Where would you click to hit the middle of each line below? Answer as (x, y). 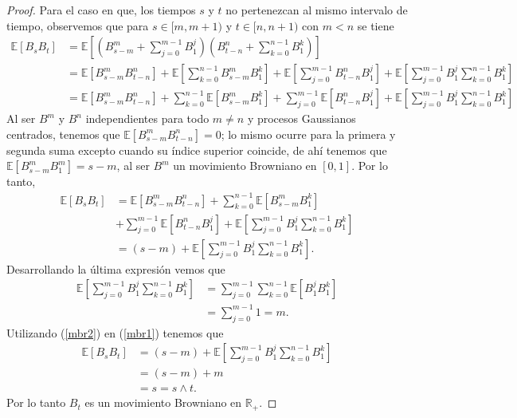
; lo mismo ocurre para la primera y (308, 134)
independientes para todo (147, 118)
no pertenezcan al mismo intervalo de (317, 10)
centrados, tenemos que (63, 134)
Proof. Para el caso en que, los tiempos (101, 10)
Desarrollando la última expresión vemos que (116, 268)
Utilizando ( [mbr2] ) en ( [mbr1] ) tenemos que (115, 332)
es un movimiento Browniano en (163, 402)
